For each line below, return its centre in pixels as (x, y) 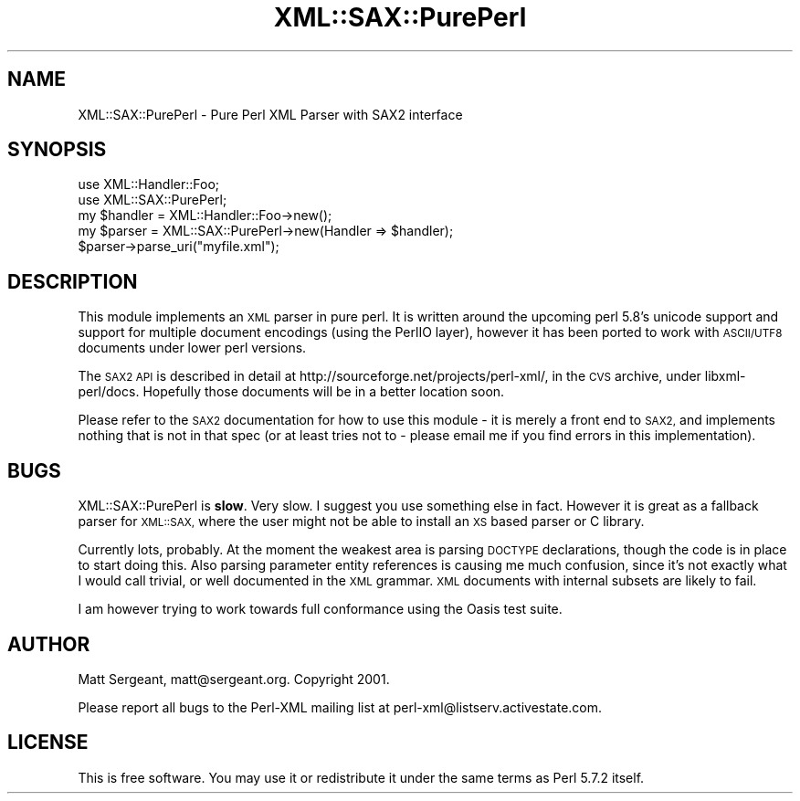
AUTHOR (49, 644)
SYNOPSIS (57, 150)
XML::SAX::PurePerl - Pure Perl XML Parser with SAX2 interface (270, 114)
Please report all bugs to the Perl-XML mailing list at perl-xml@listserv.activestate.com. (340, 707)
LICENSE (48, 743)
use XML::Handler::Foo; (149, 184)
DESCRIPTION (73, 281)
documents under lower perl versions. (192, 348)
